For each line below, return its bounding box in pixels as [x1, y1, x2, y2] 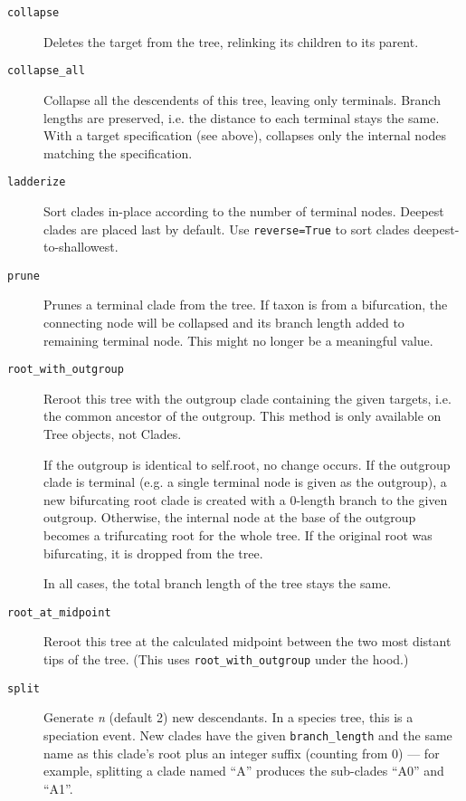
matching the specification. [43, 143, 193, 162]
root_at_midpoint [7, 606, 111, 619]
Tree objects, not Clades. [43, 424, 182, 443]
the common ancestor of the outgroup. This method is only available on [43, 406, 442, 425]
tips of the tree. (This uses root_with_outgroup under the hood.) [43, 650, 409, 669]
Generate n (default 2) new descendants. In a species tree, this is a [43, 708, 414, 727]
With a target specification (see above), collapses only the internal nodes [43, 126, 446, 145]
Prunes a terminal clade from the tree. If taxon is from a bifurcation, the [43, 295, 448, 314]
